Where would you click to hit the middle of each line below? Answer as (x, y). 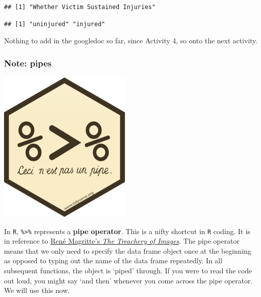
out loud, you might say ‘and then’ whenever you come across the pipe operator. (128, 280)
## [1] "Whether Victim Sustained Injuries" (80, 7)
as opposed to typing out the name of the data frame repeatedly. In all (113, 261)
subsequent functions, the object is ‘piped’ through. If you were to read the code (128, 271)
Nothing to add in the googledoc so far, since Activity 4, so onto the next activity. (131, 41)
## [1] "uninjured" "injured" (55, 24)
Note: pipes (28, 63)
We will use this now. (37, 290)
